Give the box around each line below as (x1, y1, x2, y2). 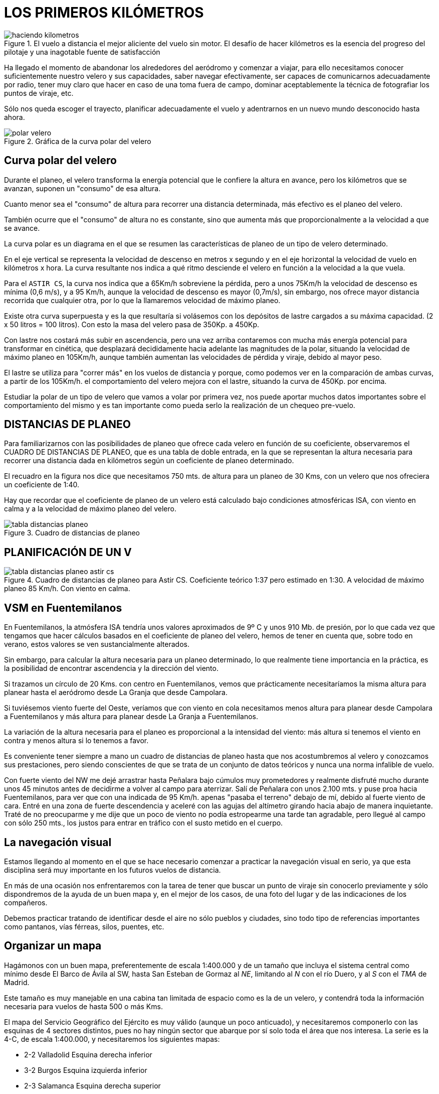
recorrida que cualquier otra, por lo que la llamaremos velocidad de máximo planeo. (4, 296, 281, 305)
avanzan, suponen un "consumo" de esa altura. (4, 184, 161, 193)
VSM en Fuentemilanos (4, 601, 122, 614)
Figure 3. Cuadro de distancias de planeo (4, 528, 140, 537)
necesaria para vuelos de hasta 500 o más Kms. (4, 1002, 163, 1011)
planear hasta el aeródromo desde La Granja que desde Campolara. (4, 688, 228, 697)
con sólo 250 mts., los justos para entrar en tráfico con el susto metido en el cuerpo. (4, 818, 283, 828)
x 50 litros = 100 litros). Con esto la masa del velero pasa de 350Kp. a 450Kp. (4, 320, 260, 329)
